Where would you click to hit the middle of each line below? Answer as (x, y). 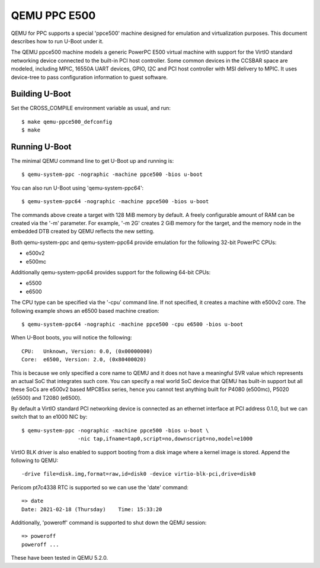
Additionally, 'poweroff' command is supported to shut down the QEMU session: (109, 522)
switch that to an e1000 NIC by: (49, 417)
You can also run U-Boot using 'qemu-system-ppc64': (77, 188)
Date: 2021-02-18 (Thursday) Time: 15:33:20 (92, 509)
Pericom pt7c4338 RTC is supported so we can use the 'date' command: (100, 487)
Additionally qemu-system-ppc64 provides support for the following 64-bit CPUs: (111, 272)
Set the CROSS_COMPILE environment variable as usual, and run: (91, 108)
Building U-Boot (41, 94)
